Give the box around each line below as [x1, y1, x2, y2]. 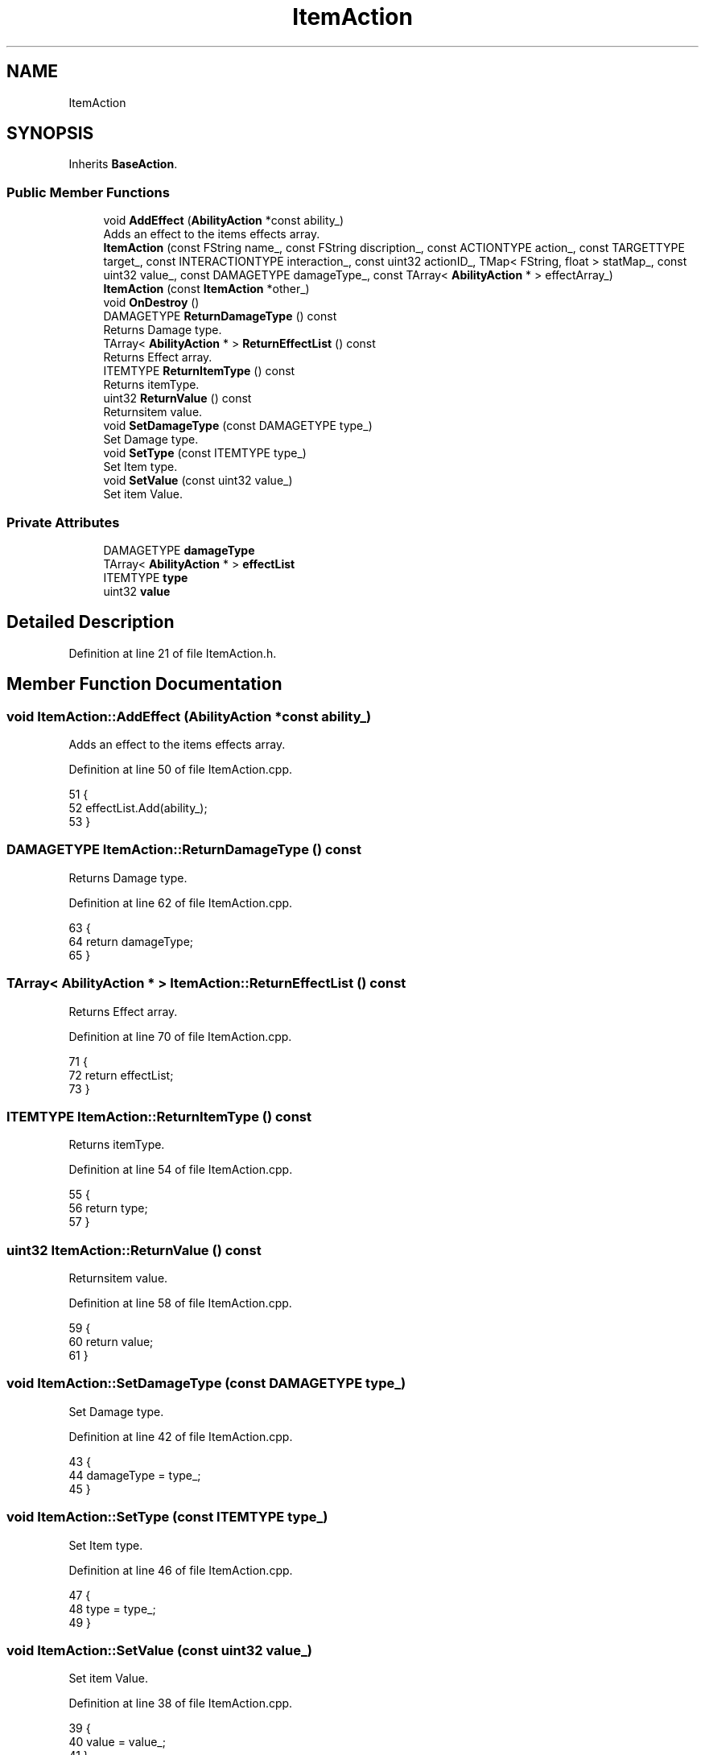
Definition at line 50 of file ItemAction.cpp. [68, 762, 292, 776]
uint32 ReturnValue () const [103, 391, 252, 406]
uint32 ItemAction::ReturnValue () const [6, 1241, 262, 1258]
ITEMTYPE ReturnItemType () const [103, 364, 295, 378]
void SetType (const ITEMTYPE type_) [103, 446, 307, 460]
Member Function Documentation [6, 674, 282, 695]
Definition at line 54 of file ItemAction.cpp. [68, 1162, 293, 1177]
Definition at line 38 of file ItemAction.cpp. [68, 1696, 293, 1711]
